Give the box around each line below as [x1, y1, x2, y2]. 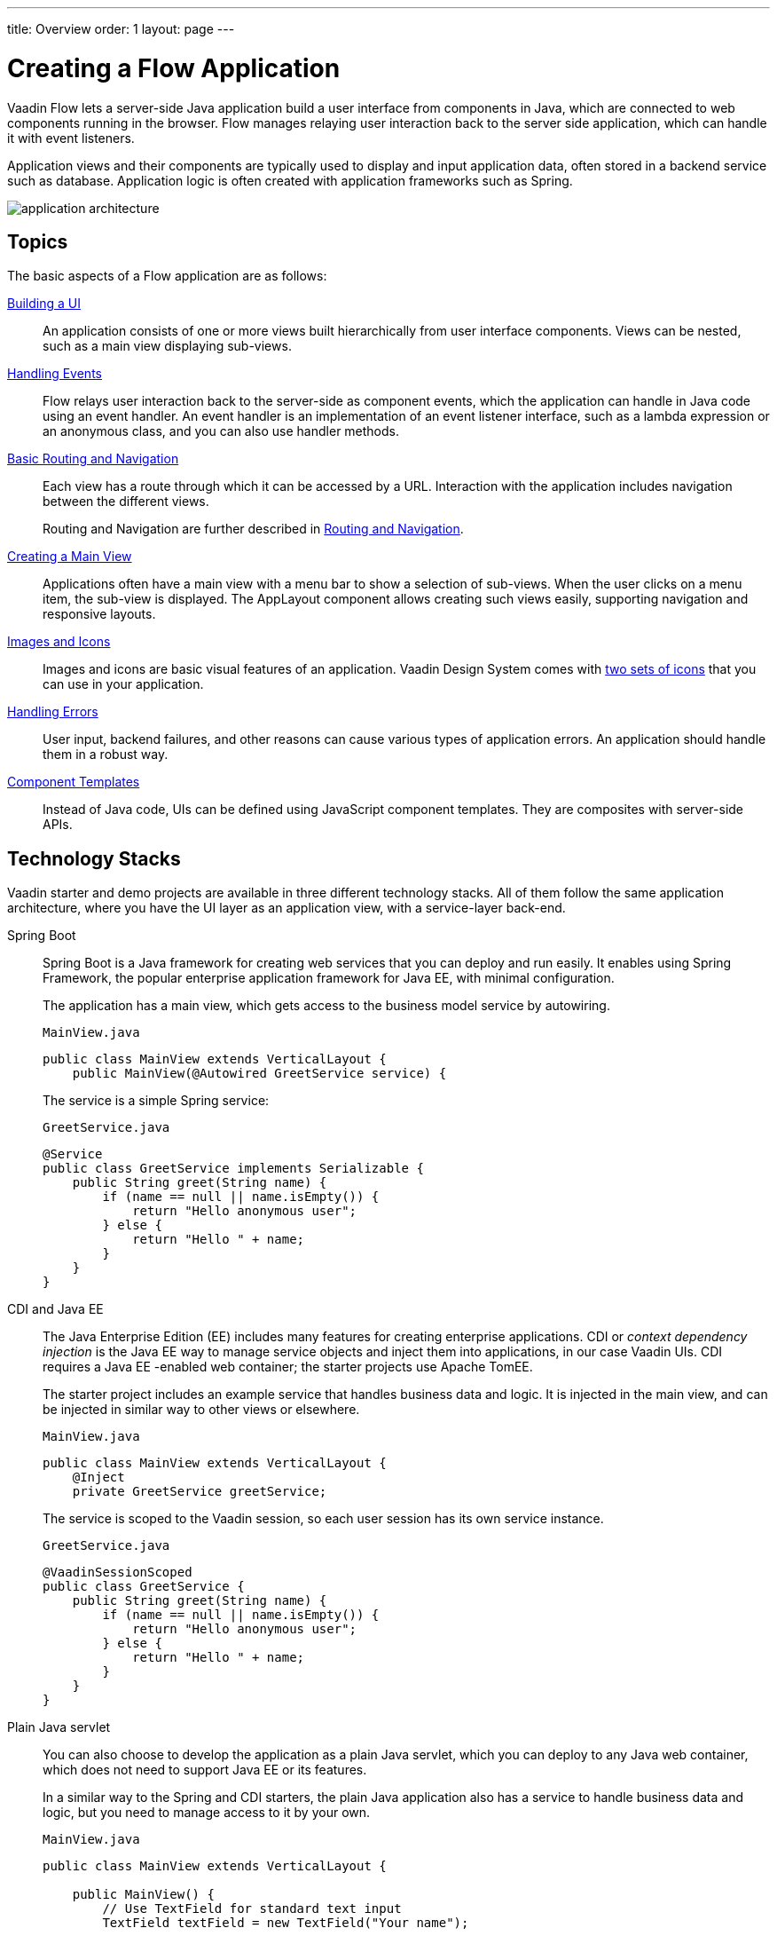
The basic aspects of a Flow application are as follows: [7, 268, 327, 284]
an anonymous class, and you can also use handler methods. [43, 423, 400, 439]
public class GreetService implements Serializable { [43, 1161, 424, 1176]
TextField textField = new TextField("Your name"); [102, 1916, 469, 1931]
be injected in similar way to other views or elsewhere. [43, 1402, 360, 1418]
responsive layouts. [43, 606, 156, 622]
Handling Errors [7, 704, 98, 720]
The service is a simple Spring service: [43, 1093, 270, 1109]
